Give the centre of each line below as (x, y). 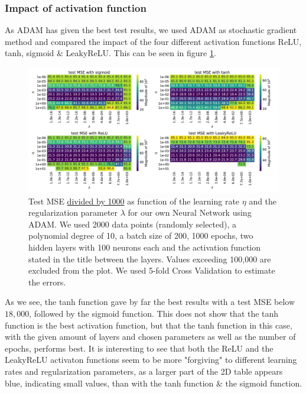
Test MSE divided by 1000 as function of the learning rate (134, 201)
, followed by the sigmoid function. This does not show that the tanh (154, 313)
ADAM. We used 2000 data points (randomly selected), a (133, 224)
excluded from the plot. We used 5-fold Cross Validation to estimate (152, 270)
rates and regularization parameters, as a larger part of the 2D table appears (144, 371)
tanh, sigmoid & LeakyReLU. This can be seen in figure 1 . (110, 53)
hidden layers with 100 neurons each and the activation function (145, 247)
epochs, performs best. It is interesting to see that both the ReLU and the (139, 348)
